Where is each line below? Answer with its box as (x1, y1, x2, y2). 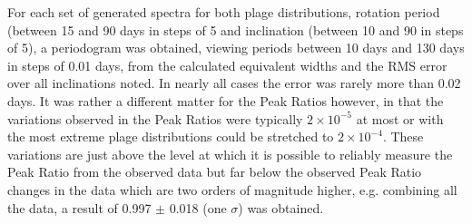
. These (382, 127, 424, 146)
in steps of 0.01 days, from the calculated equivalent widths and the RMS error (7, 55, 447, 74)
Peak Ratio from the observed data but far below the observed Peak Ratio (7, 162, 422, 181)
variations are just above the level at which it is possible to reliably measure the (7, 144, 453, 163)
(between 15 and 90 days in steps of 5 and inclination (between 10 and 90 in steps (7, 20, 464, 39)
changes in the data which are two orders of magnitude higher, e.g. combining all (7, 180, 457, 199)
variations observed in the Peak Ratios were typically (7, 109, 303, 128)
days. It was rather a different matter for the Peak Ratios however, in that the (7, 91, 444, 110)
